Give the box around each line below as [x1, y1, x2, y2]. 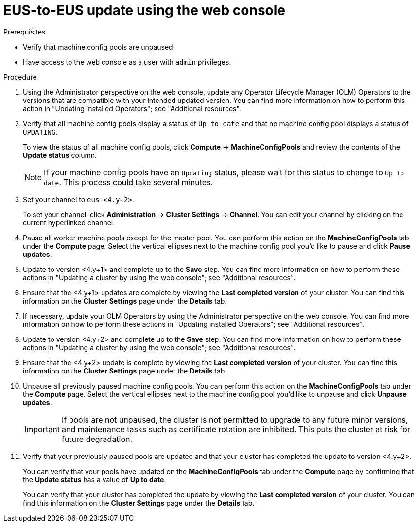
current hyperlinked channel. [23, 218, 115, 227]
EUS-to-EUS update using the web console [3, 2, 286, 18]
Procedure [3, 72, 37, 81]
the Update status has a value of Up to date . [23, 475, 166, 484]
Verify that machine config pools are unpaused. [23, 42, 175, 51]
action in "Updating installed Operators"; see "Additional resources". [23, 104, 241, 113]
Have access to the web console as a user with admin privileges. [23, 57, 231, 66]
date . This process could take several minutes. [44, 177, 213, 187]
